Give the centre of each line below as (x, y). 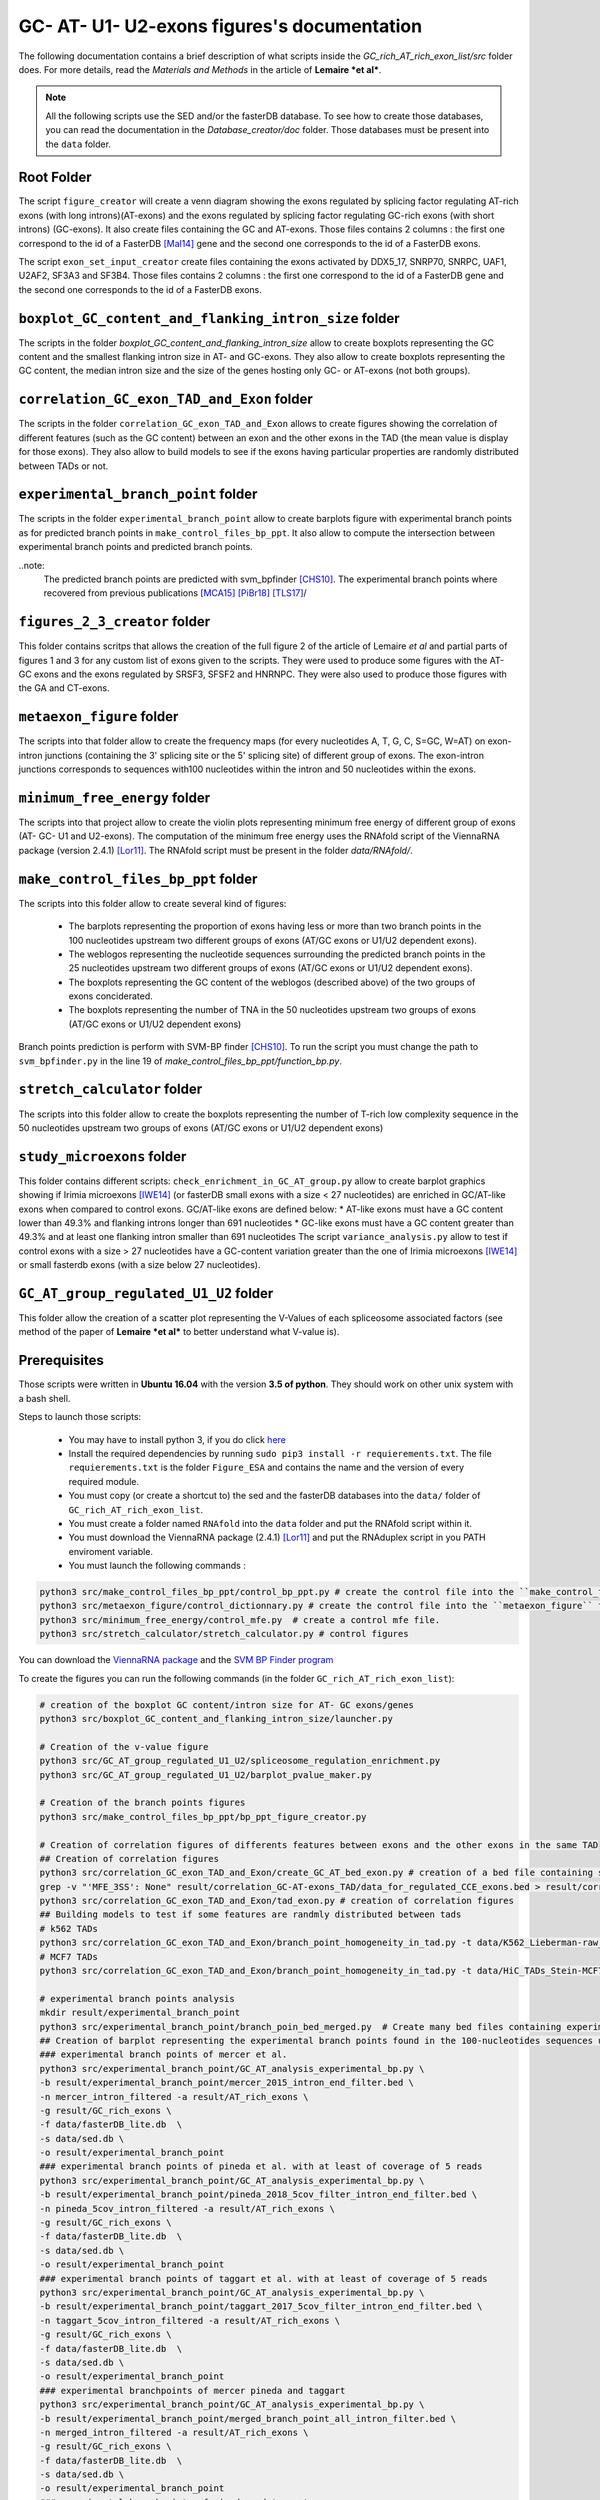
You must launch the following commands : (157, 1566)
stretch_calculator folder (110, 1089)
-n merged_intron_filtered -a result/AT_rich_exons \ (174, 2432)
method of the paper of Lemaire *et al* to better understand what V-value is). (179, 1332)
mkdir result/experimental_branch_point (139, 2013)
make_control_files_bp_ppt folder (138, 878)
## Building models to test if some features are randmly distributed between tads (250, 1914)
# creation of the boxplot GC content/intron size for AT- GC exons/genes (227, 1704)
